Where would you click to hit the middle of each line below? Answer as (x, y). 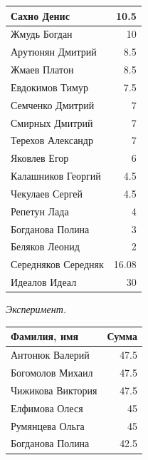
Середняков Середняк (57, 264)
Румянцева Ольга (48, 425)
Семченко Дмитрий (53, 104)
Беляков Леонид (45, 246)
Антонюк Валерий (50, 355)
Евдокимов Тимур (49, 87)
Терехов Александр (52, 140)
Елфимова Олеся (47, 408)
